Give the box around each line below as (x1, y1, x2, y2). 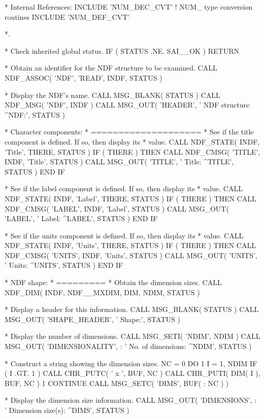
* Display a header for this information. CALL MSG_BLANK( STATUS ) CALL (5, 304, 259, 315)
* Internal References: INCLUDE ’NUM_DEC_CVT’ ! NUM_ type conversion (5, 2, 253, 12)
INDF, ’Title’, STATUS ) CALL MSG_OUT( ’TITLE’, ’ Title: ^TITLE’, (5, 156, 234, 167)
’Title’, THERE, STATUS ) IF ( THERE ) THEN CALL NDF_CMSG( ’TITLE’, (5, 146, 260, 157)
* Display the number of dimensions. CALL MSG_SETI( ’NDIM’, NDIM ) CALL (5, 331, 260, 341)
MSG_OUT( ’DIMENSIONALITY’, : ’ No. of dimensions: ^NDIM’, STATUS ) (5, 341, 252, 352)
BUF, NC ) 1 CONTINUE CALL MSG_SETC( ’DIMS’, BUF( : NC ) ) (5, 377, 229, 388)
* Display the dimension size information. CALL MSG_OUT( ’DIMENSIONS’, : (5, 395, 257, 405)
